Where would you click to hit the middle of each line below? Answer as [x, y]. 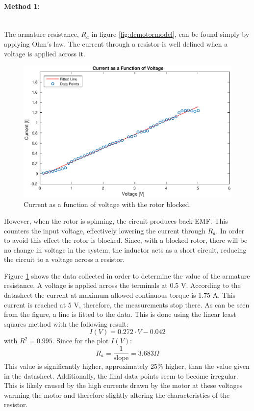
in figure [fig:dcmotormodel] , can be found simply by [170, 34]
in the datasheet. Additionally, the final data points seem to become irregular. [121, 375]
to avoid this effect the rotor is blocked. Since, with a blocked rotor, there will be [126, 240]
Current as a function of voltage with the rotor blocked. [107, 204]
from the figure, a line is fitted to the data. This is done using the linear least [120, 314]
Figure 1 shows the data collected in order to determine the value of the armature [127, 275]
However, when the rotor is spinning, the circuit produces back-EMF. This [116, 220]
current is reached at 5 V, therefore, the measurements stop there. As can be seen [127, 304]
